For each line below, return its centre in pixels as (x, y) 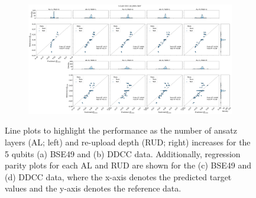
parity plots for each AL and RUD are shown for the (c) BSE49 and (128, 165)
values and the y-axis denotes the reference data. (93, 188)
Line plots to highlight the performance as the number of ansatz (121, 130)
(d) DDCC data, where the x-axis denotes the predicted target (118, 176)
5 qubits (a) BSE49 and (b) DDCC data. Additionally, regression (123, 153)
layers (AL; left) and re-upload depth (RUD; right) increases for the (128, 142)
